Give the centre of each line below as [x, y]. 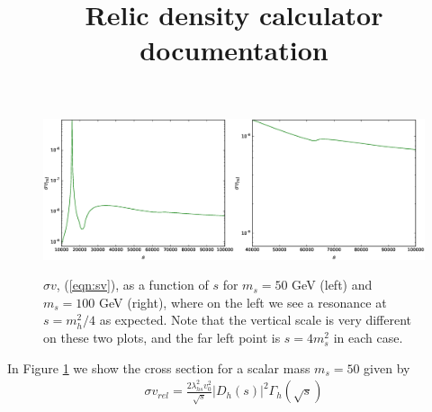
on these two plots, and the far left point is [162, 338]
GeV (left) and [332, 285]
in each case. [368, 338]
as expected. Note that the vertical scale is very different [256, 320]
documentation [234, 50]
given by [387, 367]
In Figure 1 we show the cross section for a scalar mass [159, 367]
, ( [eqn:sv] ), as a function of [132, 285]
